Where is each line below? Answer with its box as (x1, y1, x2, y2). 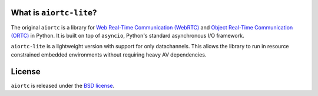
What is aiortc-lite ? (11, 8, 97, 18)
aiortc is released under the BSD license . (11, 82, 115, 89)
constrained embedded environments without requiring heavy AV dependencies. (11, 51, 207, 58)
